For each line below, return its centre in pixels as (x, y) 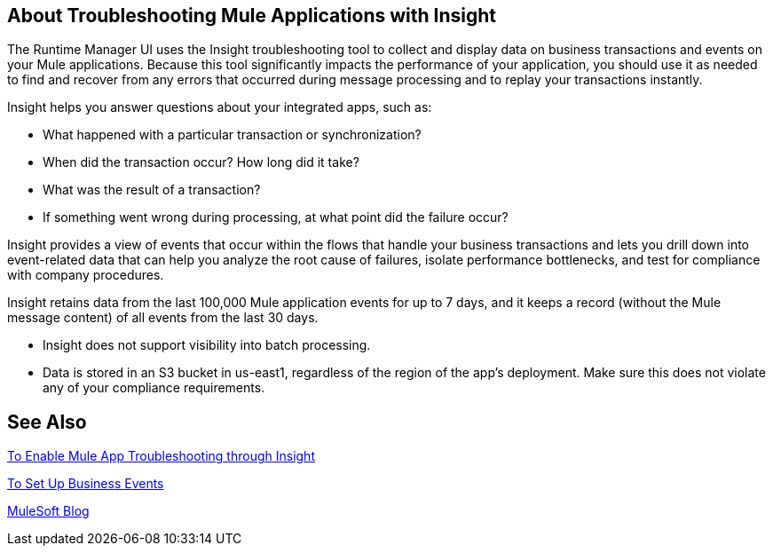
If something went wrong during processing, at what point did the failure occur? (276, 217)
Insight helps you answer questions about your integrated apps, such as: (220, 107)
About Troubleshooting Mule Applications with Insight (252, 16)
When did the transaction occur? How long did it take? (201, 162)
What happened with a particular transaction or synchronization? (232, 135)
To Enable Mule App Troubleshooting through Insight (161, 456)
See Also (47, 422)
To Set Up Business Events (86, 484)
